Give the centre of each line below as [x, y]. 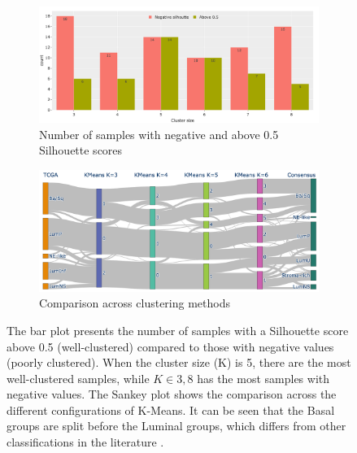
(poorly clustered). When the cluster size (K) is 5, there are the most [179, 362]
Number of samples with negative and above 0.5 [159, 134]
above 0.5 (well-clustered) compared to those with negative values [170, 346]
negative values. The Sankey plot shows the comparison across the [172, 394]
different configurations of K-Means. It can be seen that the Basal [171, 409]
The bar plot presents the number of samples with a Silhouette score [178, 330]
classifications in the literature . [85, 442]
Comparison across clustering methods [135, 303]
